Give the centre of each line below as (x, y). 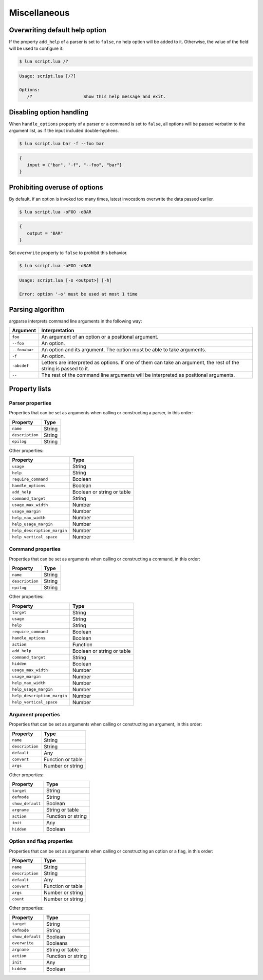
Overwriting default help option (58, 30)
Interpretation (58, 331)
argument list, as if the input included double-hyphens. (64, 131)
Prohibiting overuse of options (56, 187)
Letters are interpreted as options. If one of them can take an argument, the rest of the (141, 362)
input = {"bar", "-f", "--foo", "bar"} (75, 165)
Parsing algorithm (37, 309)
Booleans (57, 943)
